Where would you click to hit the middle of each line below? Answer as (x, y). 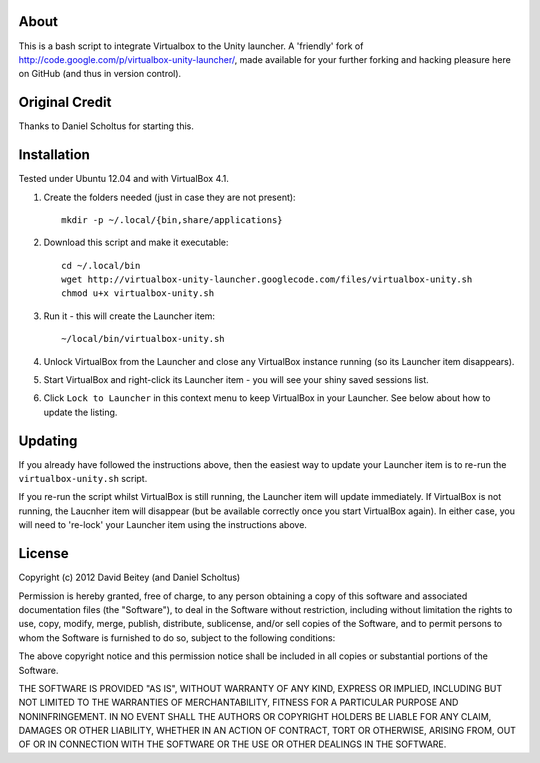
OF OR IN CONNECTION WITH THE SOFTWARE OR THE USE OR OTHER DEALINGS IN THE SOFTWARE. (232, 744)
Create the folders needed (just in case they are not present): (169, 197)
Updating (48, 440)
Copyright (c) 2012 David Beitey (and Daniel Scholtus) (129, 577)
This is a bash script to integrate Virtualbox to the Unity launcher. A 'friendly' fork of (191, 46)
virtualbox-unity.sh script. (83, 479)
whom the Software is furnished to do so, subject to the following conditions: (177, 637)
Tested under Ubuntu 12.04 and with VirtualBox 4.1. (124, 179)
